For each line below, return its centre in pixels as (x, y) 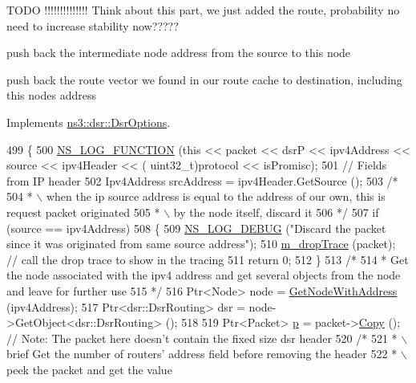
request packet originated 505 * (83, 212)
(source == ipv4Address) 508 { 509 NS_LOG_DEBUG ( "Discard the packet (196, 228)
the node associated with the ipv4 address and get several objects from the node (204, 275)
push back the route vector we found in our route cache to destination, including (204, 79)
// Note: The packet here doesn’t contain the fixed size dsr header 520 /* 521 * (202, 338)
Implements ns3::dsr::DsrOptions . (89, 122)
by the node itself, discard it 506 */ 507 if (276, 212)
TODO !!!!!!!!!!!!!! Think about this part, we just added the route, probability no (203, 10)
